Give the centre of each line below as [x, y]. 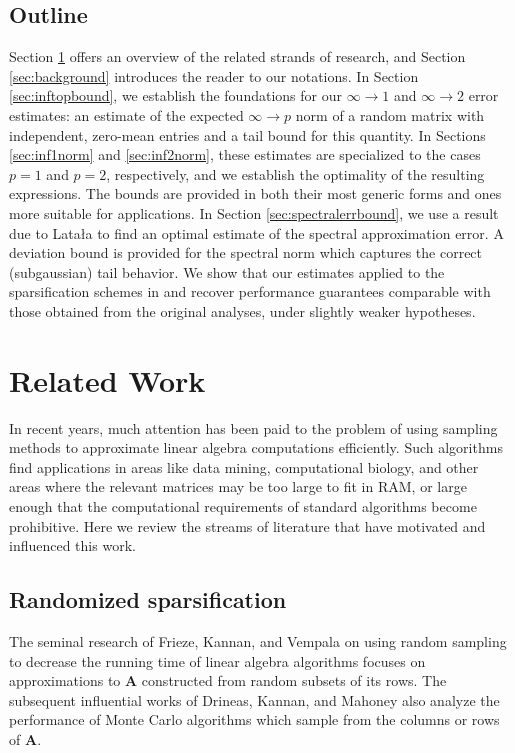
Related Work [107, 379]
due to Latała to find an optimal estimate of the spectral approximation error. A [256, 232]
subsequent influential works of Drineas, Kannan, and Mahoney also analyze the [254, 699]
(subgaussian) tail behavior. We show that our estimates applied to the [227, 271]
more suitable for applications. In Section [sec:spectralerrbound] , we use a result [254, 212]
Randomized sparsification [148, 599]
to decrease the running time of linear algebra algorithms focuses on [217, 660]
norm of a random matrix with [390, 114]
